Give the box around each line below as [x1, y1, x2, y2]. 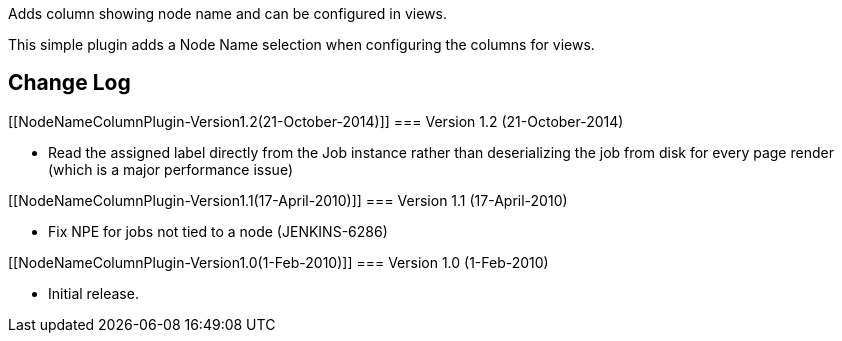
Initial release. [48, 284, 139, 302]
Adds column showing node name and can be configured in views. [8, 5, 447, 22]
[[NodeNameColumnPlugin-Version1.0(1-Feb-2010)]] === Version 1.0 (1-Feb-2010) [8, 253, 549, 271]
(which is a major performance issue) [48, 160, 294, 178]
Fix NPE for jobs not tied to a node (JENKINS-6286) [48, 222, 388, 240]
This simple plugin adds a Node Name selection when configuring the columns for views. [8, 36, 595, 53]
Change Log [8, 70, 131, 96]
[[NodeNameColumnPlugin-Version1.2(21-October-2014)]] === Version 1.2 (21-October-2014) [8, 112, 624, 130]
